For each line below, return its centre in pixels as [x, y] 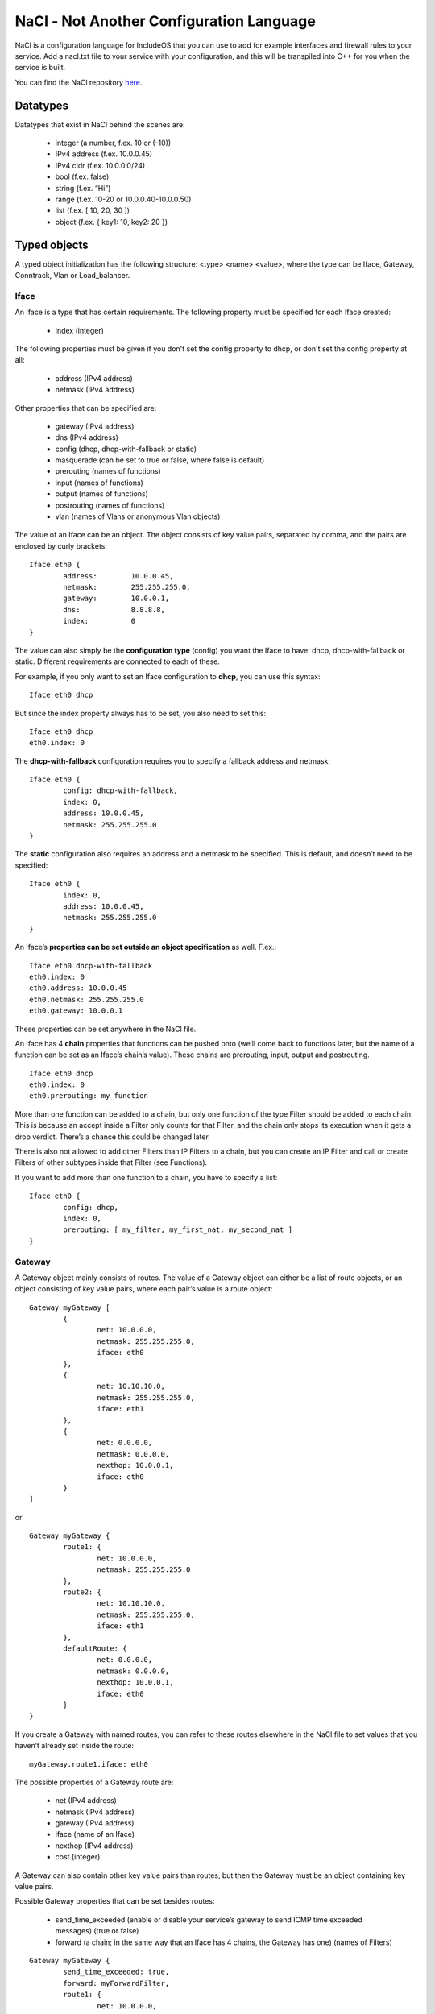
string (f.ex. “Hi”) [83, 188]
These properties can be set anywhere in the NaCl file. [106, 1029]
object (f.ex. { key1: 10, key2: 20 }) [112, 222]
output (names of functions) [101, 494]
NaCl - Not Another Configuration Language [165, 21]
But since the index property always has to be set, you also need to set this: [140, 713]
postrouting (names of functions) [110, 505]
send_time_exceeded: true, [116, 1972]
